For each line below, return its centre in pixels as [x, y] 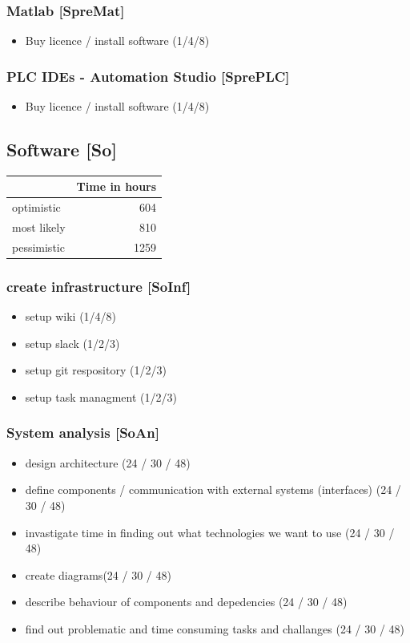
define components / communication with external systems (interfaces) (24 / [213, 489]
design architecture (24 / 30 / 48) [108, 462]
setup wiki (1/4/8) [71, 316]
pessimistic [38, 247]
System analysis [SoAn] [83, 433]
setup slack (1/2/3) [72, 343]
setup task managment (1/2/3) [101, 396]
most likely [39, 227]
